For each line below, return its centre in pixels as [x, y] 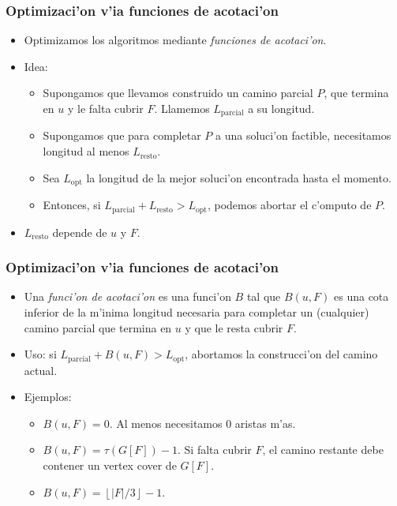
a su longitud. [281, 108]
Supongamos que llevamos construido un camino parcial [178, 93]
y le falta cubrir [105, 108]
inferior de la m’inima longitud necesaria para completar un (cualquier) [197, 311]
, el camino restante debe [323, 450]
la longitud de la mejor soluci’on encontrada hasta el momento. [239, 177]
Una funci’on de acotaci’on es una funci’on [127, 296]
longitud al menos [86, 151]
